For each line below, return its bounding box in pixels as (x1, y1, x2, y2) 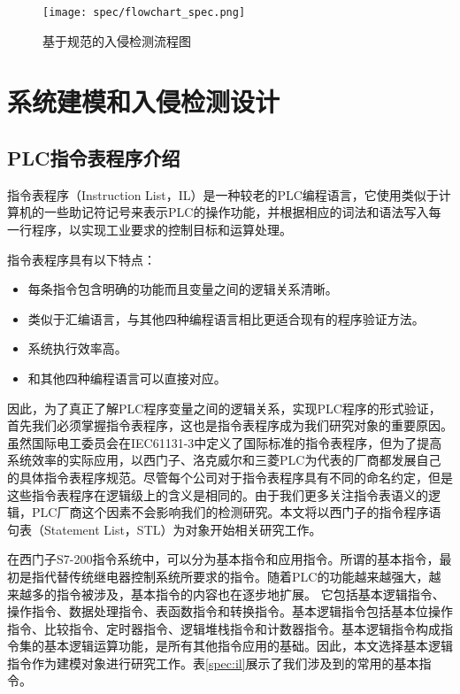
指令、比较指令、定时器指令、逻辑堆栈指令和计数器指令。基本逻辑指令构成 (7, 619, 441, 637)
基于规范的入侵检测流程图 (42, 31, 191, 50)
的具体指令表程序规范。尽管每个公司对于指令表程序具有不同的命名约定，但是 (7, 467, 453, 486)
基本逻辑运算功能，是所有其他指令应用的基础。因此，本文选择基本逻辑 (43, 636, 453, 655)
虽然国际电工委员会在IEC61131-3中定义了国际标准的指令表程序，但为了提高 (7, 433, 442, 451)
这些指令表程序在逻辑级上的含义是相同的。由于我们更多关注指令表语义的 (7, 485, 428, 504)
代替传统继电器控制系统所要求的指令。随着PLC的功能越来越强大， (43, 567, 429, 585)
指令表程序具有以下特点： (7, 250, 156, 268)
